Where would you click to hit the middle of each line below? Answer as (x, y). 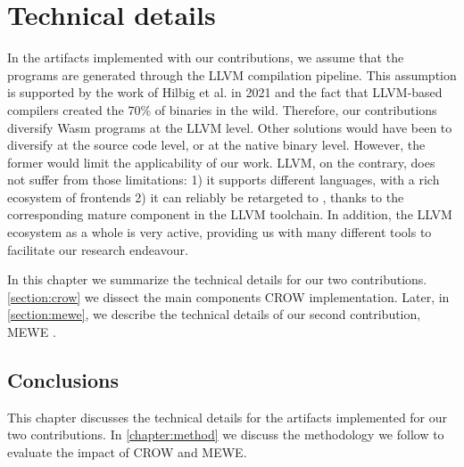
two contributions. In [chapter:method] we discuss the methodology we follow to (226, 434)
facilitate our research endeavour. (98, 249)
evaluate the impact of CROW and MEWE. (127, 452)
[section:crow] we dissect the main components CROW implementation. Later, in (228, 296)
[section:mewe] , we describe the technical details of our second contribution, (214, 314)
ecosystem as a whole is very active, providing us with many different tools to (220, 232)
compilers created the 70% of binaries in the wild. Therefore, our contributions (222, 109)
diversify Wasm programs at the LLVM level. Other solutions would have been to (230, 127)
